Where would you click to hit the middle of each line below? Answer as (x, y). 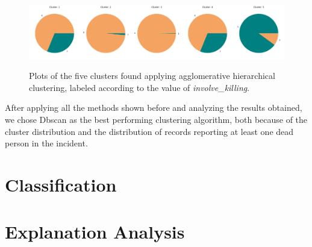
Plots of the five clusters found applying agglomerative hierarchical (152, 76)
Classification (61, 184)
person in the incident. (46, 143)
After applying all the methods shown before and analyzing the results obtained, (154, 108)
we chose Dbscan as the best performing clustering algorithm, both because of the (156, 119)
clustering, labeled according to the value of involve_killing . (139, 87)
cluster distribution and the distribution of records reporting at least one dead (149, 131)
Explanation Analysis (95, 232)
